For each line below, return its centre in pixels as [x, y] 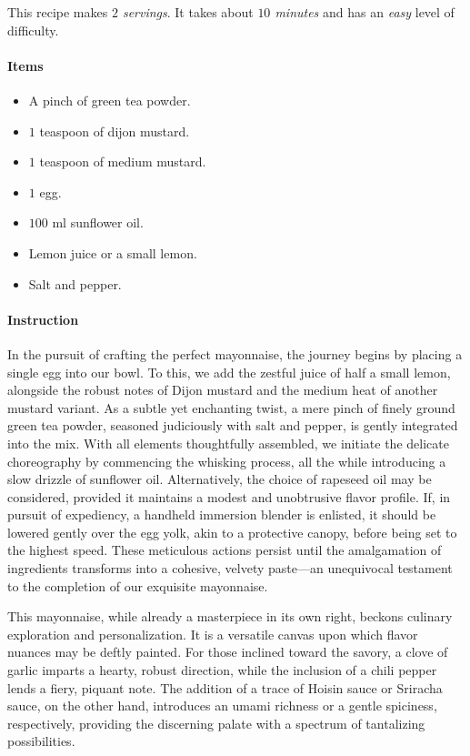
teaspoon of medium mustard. [123, 161]
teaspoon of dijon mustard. [115, 131]
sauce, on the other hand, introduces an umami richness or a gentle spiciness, [222, 706]
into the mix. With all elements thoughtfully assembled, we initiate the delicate [228, 443]
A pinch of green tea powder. [110, 100]
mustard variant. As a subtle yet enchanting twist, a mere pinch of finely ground [231, 407]
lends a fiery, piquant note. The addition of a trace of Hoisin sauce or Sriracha [225, 687]
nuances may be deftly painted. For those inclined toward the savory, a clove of [228, 652]
